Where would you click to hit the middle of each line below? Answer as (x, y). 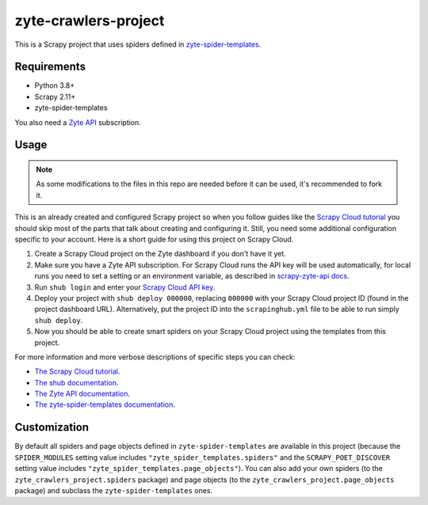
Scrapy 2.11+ (55, 97)
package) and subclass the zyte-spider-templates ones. (114, 490)
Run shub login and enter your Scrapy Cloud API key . (125, 287)
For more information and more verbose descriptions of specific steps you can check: (155, 357)
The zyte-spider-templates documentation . (105, 404)
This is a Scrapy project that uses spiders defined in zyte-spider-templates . (138, 44)
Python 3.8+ (55, 85)
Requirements (50, 67)
